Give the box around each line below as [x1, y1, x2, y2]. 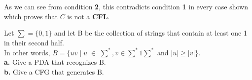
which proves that [4, 11, 58, 21]
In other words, [4, 47, 50, 57]
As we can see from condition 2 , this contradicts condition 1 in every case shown [4, 1, 248, 11]
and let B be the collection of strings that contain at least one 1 [54, 28, 247, 38]
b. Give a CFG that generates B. [4, 67, 104, 77]
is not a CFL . [67, 11, 110, 21]
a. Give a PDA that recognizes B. [4, 57, 106, 67]
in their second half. [4, 37, 64, 47]
